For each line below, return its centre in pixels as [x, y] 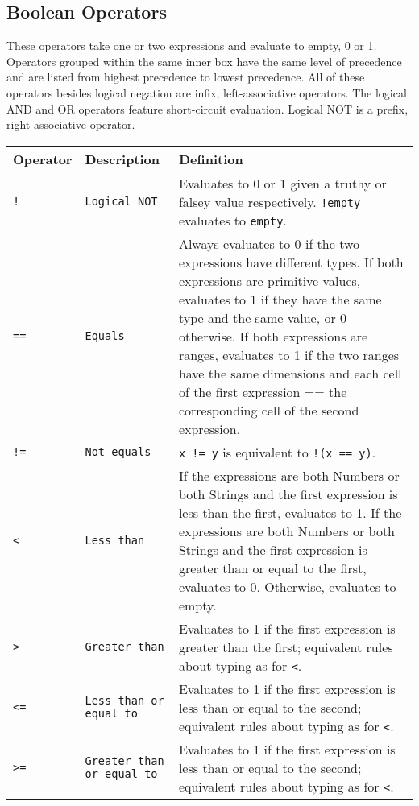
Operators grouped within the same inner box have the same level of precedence [204, 61]
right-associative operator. [71, 124]
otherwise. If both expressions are [273, 336]
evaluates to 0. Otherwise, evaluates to [287, 586]
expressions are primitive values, [270, 280]
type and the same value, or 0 [263, 317]
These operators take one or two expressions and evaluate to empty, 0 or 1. [192, 45]
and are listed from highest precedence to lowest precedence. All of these [186, 77]
